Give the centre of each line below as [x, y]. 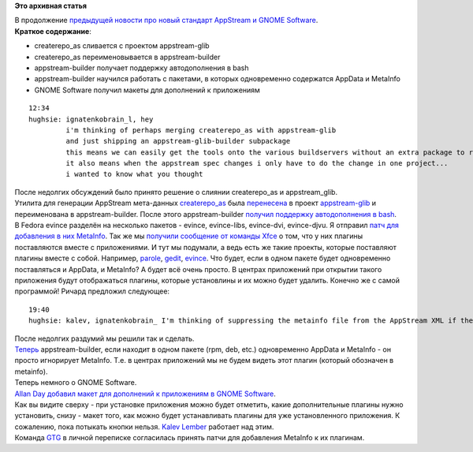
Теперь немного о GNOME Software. [76, 383]
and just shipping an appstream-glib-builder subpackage [178, 141]
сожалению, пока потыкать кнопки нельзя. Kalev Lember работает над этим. [144, 427]
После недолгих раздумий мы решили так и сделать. [104, 338]
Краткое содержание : [53, 31]
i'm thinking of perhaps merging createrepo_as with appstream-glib [201, 130]
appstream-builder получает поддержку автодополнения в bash [142, 68]
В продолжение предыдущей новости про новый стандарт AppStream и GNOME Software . [166, 21]
